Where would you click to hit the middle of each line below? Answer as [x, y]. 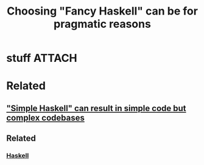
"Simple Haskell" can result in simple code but [96, 108]
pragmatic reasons [102, 24]
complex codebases [46, 117]
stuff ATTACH [42, 58]
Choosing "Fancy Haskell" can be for [102, 11]
